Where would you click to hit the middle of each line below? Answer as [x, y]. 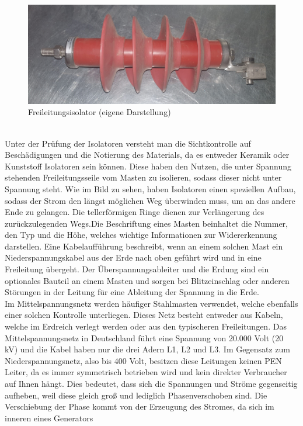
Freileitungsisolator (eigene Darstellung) [100, 112]
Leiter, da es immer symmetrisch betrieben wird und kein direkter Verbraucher [146, 372]
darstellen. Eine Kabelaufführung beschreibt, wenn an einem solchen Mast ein [144, 246]
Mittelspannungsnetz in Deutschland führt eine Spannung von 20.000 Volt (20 [144, 337]
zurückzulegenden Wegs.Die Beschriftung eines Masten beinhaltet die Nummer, [146, 223]
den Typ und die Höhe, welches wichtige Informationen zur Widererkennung [141, 235]
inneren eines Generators [49, 418]
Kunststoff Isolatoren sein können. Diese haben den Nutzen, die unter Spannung [148, 166]
